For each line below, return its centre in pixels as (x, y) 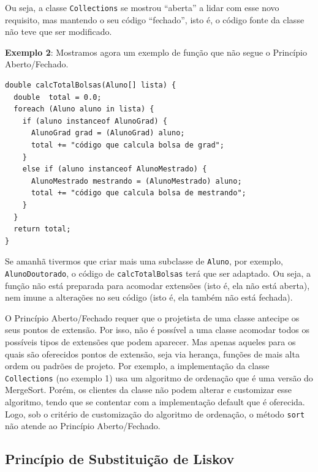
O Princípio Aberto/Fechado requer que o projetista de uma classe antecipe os (152, 317)
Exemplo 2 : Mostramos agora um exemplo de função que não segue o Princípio (156, 52)
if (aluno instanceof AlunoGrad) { (95, 121)
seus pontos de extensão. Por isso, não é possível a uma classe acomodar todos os (157, 330)
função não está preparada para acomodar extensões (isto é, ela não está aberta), (157, 285)
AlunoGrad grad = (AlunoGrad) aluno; (108, 133)
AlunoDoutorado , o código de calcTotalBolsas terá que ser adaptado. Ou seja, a (158, 273)
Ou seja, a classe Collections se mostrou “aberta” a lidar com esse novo (142, 7)
